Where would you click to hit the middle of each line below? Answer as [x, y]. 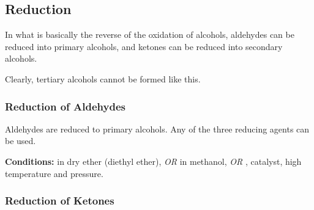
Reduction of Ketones [60, 201]
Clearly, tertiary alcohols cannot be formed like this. [103, 78]
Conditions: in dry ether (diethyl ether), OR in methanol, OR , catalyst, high [153, 161]
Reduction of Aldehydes [65, 106]
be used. [21, 141]
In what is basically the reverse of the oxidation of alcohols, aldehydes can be [150, 34]
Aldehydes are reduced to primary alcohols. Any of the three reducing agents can [157, 129]
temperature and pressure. [54, 173]
